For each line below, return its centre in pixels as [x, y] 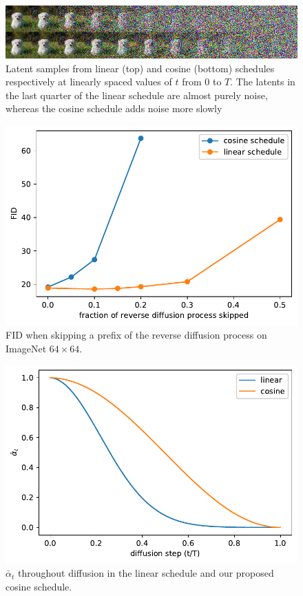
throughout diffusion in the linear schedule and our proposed [146, 573]
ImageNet [26, 348]
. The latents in [263, 82]
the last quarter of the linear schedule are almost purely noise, [137, 95]
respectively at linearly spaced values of [89, 82]
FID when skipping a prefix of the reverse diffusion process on [136, 335]
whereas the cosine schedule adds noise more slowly [114, 108]
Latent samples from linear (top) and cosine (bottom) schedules [140, 68]
